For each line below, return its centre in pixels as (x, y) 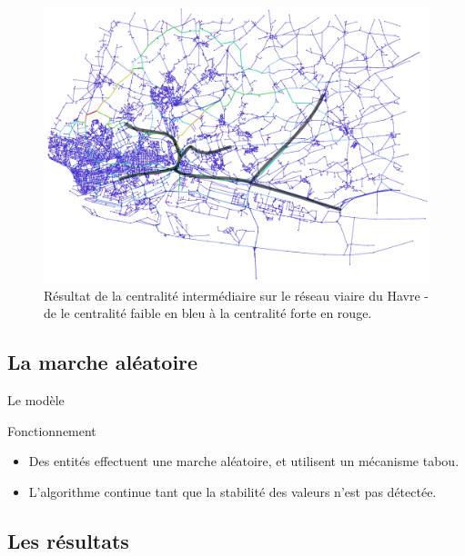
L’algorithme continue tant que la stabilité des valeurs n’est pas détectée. (232, 491)
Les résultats (68, 540)
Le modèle (36, 400)
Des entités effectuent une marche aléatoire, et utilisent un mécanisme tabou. (244, 461)
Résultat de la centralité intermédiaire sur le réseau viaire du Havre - (236, 295)
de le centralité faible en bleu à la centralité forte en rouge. (208, 313)
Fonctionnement (52, 430)
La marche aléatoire (103, 362)
